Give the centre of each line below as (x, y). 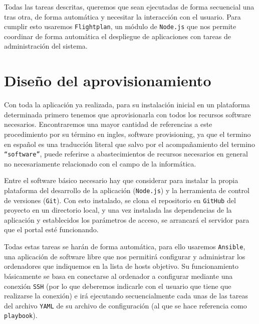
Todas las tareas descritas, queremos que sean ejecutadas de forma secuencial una (129, 7)
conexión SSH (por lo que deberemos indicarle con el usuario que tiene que (118, 286)
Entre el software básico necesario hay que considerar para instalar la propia (121, 180)
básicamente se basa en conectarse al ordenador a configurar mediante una (118, 276)
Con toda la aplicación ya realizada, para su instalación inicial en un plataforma (127, 105)
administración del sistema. (46, 46)
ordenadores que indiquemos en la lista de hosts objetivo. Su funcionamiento (121, 266)
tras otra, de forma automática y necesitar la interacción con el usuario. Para (122, 16)
